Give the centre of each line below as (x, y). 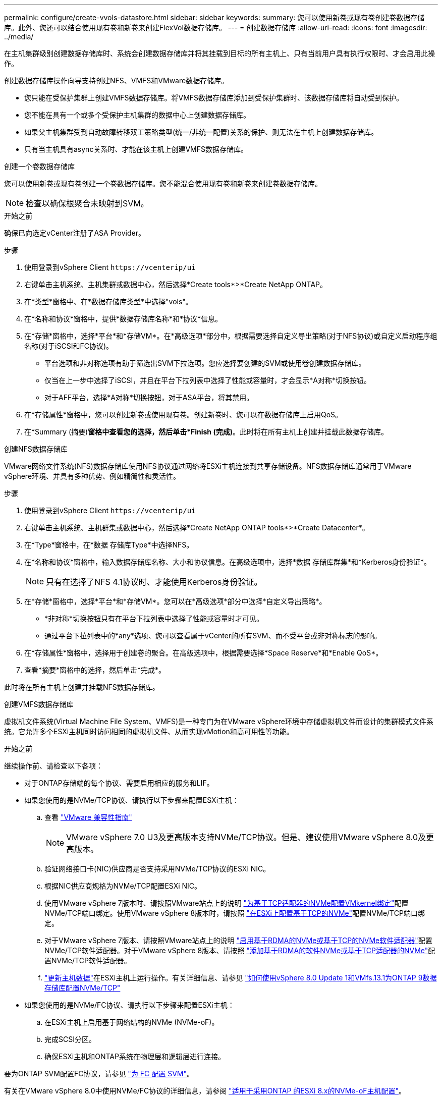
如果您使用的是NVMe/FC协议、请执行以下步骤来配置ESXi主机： (129, 1005)
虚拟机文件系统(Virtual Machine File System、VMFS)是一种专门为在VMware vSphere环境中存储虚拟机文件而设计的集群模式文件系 (219, 721)
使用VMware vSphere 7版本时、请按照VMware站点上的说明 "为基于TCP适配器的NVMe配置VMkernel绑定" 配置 (227, 903)
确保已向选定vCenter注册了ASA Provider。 (75, 233)
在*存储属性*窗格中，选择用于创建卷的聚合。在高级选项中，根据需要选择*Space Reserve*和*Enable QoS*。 (204, 653)
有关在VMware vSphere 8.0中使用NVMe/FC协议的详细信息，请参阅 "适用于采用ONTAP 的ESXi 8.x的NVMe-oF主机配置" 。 (205, 1091)
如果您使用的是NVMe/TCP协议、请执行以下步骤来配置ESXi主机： (132, 800)
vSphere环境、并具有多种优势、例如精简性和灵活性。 (92, 476)
